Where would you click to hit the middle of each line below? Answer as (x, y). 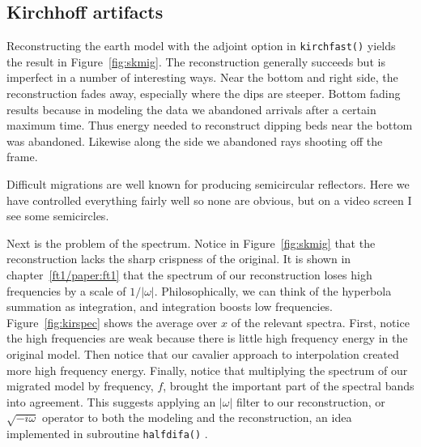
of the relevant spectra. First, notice (320, 322)
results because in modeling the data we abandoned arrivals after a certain (191, 109)
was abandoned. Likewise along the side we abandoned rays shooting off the (195, 140)
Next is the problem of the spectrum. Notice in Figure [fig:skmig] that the (191, 243)
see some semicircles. (58, 216)
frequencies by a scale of (66, 290)
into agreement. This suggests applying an (111, 401)
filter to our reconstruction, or (311, 401)
